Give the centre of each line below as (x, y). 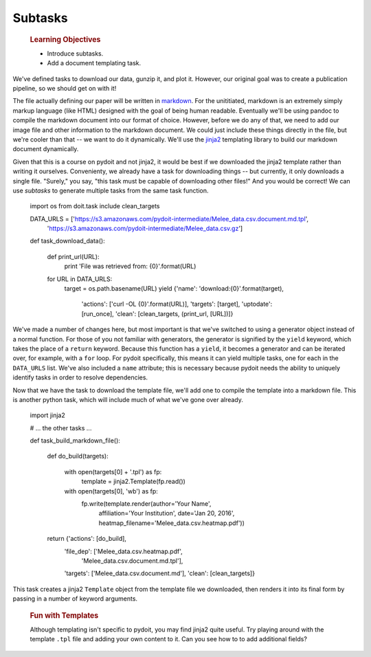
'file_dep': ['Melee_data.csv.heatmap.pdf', (123, 551)
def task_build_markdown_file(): (75, 441)
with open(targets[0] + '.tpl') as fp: (113, 471)
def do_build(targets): (78, 456)
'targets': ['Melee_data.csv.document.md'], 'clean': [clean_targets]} (160, 573)
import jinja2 (47, 415)
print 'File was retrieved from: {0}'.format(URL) (130, 266)
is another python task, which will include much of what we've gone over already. (128, 399)
